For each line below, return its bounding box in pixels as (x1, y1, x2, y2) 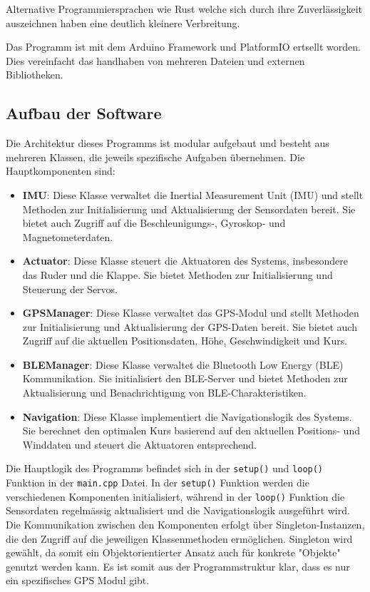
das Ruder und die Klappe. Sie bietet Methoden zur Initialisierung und (22, 267, 333, 282)
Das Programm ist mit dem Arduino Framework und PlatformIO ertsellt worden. (6, 39, 361, 54)
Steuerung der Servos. (22, 281, 118, 296)
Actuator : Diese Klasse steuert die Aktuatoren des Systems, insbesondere (22, 253, 348, 268)
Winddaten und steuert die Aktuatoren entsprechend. (22, 437, 257, 451)
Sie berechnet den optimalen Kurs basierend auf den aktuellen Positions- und (22, 423, 360, 438)
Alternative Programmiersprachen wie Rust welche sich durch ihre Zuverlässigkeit (6, 1, 362, 16)
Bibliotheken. (6, 67, 63, 82)
